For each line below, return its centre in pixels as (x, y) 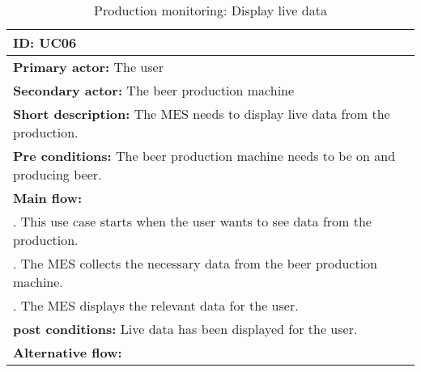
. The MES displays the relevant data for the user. (156, 305)
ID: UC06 (45, 42)
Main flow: (48, 198)
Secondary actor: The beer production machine (154, 90)
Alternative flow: (68, 352)
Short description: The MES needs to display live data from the (202, 114)
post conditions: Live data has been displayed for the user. (185, 329)
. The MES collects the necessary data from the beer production (195, 263)
